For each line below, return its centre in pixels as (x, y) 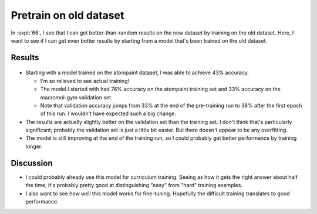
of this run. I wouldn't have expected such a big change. (108, 113)
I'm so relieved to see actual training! (85, 81)
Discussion (32, 163)
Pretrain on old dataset (68, 15)
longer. (34, 146)
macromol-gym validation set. (76, 97)
